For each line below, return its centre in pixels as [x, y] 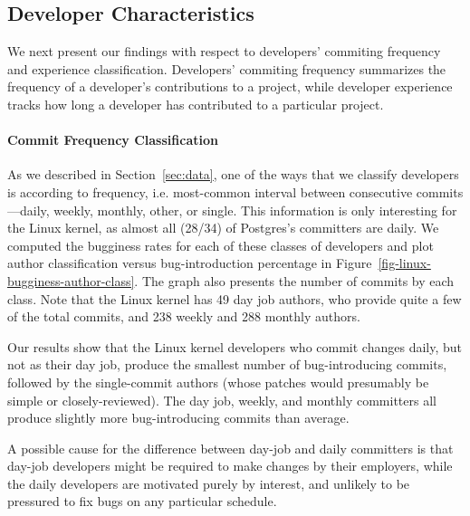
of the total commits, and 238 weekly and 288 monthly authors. [184, 316]
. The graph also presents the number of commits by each [294, 280]
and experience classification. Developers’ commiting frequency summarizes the [227, 68]
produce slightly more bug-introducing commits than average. [178, 418]
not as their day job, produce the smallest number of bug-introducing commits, [227, 364]
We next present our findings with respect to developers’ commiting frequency [224, 51]
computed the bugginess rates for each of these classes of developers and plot [221, 245]
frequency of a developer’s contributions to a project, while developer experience [230, 86]
